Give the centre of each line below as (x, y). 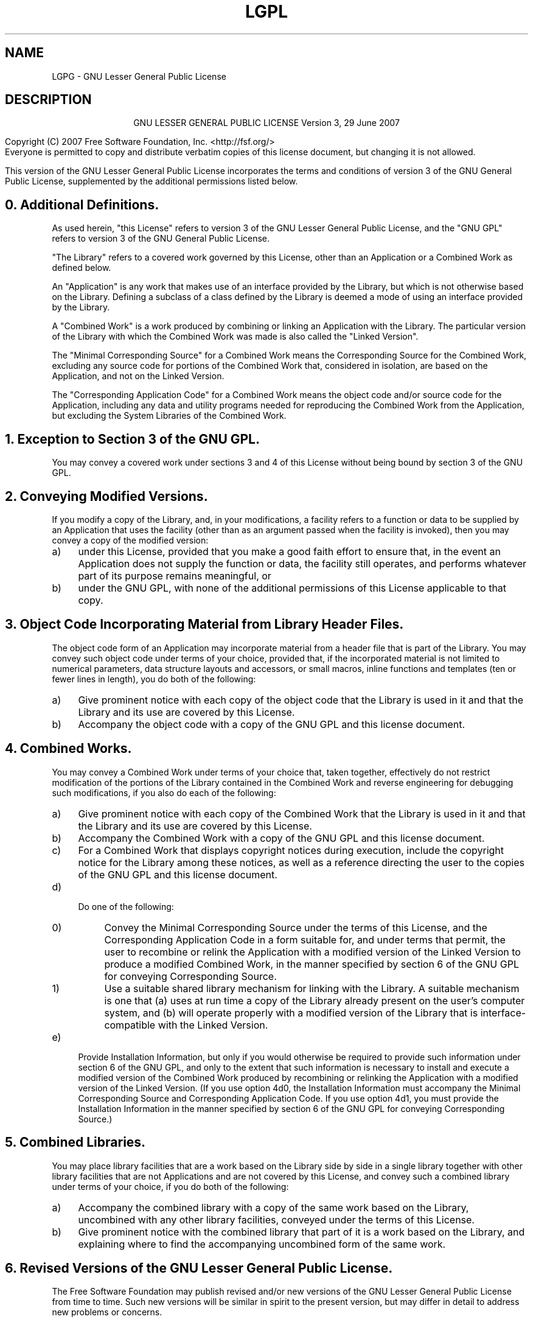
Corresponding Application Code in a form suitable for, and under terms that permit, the (305, 939)
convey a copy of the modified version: (130, 540)
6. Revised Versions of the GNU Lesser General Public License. (199, 1268)
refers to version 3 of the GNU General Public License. (161, 239)
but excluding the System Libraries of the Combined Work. (169, 416)
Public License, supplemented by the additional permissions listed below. (152, 181)
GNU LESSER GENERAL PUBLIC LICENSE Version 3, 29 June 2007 (266, 123)
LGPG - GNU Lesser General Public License (139, 76)
